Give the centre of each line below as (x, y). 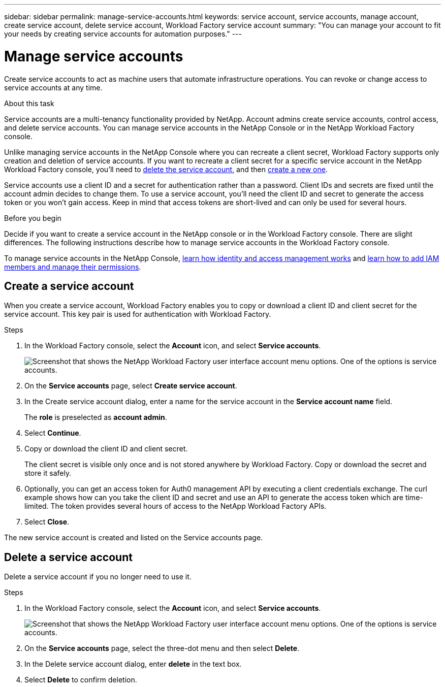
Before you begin (33, 218)
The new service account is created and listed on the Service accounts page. (134, 538)
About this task (29, 103)
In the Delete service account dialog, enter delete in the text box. (133, 664)
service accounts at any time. (53, 87)
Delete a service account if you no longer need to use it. (98, 577)
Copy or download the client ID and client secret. (106, 449)
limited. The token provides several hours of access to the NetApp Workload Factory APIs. (176, 506)
